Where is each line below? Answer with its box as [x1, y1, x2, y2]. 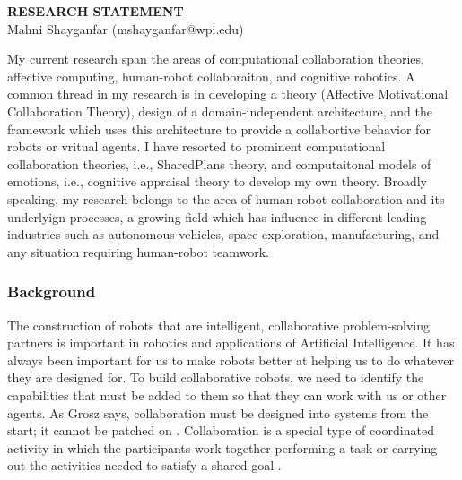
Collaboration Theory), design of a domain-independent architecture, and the [7, 101, 432, 120]
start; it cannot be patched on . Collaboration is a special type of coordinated [7, 421, 434, 440]
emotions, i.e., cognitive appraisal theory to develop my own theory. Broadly [7, 172, 427, 191]
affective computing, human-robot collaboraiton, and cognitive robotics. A [7, 66, 415, 85]
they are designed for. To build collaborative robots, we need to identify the [7, 368, 424, 387]
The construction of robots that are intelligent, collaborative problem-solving [7, 315, 431, 334]
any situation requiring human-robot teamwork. [7, 242, 269, 261]
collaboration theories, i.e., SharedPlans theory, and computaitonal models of [7, 154, 431, 173]
